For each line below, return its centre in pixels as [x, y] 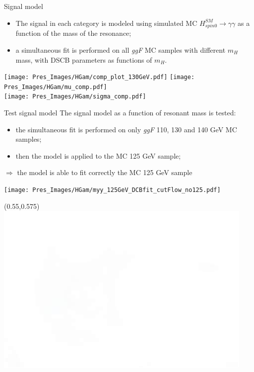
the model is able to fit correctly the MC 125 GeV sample [105, 172]
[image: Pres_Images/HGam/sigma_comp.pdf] [75, 97]
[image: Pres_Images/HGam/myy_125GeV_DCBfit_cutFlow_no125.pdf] [112, 190]
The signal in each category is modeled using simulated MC [106, 23]
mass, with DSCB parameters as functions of [84, 59]
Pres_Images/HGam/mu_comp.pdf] [56, 87]
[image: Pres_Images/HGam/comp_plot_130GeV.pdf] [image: [99, 77]
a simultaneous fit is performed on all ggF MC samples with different [121, 49]
